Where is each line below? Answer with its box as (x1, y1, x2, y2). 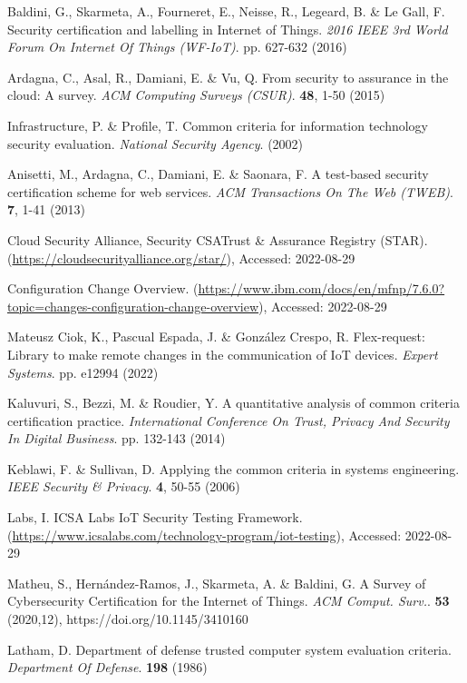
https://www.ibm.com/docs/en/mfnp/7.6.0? (198, 279, 445, 298)
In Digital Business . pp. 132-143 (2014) (7, 429, 226, 448)
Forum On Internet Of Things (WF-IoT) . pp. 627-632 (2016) (7, 37, 347, 56)
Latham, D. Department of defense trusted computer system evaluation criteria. (7, 639, 452, 658)
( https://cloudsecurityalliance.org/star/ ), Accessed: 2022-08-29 (7, 248, 355, 267)
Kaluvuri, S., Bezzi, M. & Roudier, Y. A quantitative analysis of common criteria (7, 393, 460, 412)
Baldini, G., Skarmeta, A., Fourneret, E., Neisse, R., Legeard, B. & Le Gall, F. (7, 2, 445, 20)
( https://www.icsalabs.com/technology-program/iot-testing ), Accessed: (7, 525, 402, 544)
